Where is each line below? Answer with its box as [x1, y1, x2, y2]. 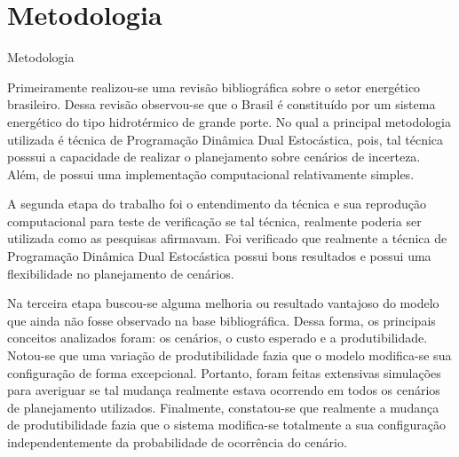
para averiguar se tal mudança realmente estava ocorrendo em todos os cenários [7, 381, 440, 399]
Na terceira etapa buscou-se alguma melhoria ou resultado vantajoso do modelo [7, 294, 439, 312]
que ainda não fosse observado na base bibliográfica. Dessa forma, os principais [7, 311, 436, 329]
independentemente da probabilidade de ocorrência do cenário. [7, 433, 347, 451]
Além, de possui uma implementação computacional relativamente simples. [7, 164, 415, 183]
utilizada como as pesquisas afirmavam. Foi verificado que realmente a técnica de [7, 229, 447, 248]
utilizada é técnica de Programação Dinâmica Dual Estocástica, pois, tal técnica [7, 130, 444, 148]
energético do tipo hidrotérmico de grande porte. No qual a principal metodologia [7, 112, 451, 130]
